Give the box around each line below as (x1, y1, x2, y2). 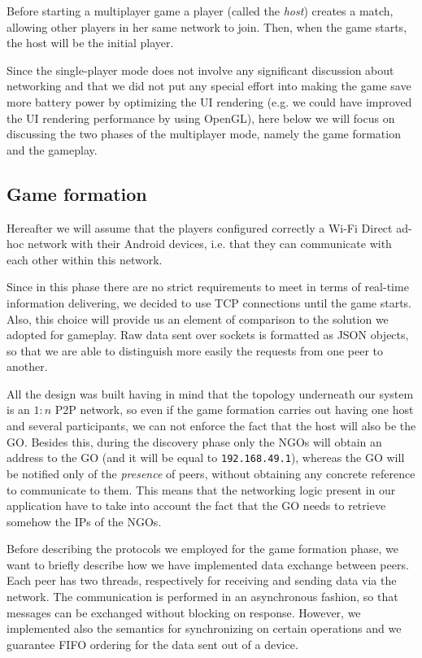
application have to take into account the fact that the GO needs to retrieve (7, 497, 386, 514)
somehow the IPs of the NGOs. (7, 512, 162, 529)
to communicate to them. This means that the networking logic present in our (7, 481, 396, 498)
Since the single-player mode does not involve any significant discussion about (7, 61, 394, 78)
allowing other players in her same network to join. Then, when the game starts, (7, 18, 407, 35)
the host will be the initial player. (7, 34, 174, 51)
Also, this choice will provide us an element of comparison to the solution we (7, 310, 389, 327)
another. (7, 358, 48, 375)
